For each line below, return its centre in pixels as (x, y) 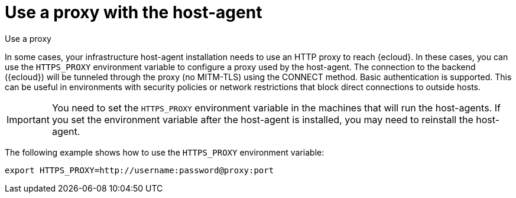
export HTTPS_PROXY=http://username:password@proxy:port (139, 170)
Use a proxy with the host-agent (134, 12)
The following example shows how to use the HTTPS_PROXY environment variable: (165, 152)
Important (28, 119)
